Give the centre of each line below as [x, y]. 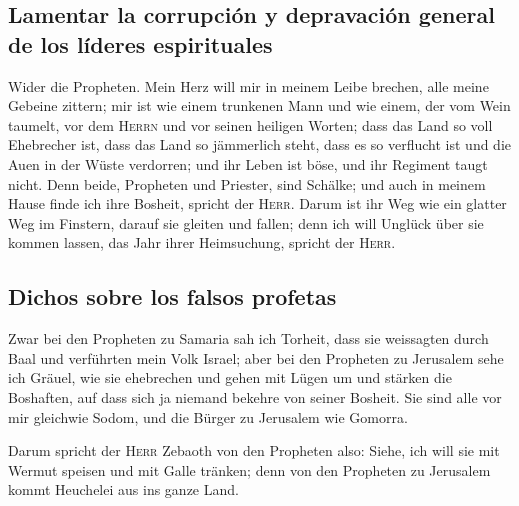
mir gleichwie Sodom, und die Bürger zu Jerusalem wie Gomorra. [208, 416]
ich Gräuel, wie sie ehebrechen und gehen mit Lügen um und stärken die [230, 377]
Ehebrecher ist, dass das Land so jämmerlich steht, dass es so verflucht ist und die [260, 144]
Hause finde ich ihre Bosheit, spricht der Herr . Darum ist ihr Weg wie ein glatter [257, 203]
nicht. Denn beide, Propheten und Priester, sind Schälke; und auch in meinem [247, 183]
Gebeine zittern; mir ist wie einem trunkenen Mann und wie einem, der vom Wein [259, 105]
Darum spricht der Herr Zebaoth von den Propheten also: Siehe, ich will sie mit [254, 450]
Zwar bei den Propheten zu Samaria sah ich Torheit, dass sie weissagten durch [248, 338]
